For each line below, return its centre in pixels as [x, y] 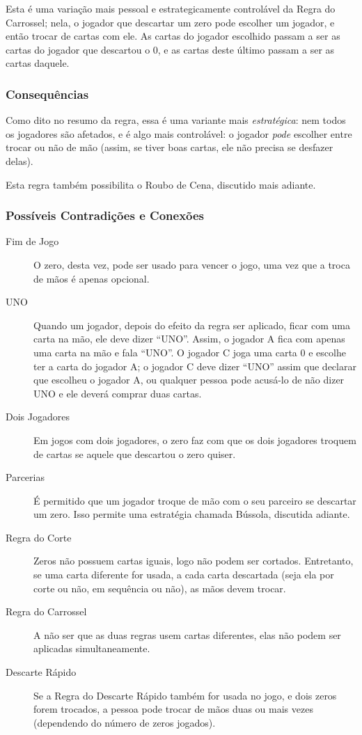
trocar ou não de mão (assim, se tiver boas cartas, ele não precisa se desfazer [170, 147]
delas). [19, 160]
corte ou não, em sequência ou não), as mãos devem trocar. [160, 588]
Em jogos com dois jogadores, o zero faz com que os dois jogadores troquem [195, 440]
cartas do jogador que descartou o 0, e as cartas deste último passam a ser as [170, 49]
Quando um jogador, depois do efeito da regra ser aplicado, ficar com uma [192, 325]
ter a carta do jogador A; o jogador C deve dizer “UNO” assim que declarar [195, 366]
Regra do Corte [39, 537]
